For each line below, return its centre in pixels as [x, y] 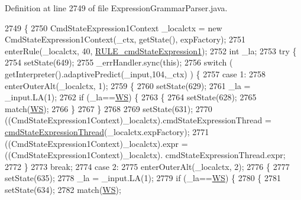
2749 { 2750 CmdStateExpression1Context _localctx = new [114, 27]
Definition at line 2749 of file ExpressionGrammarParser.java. [116, 8]
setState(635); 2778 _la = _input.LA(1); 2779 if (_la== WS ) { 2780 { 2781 [143, 178]
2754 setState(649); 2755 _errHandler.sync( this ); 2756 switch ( [119, 62]
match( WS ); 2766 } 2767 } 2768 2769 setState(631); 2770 [109, 108]
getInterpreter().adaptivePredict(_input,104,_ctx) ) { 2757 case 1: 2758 [135, 73]
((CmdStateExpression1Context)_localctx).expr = [96, 143]
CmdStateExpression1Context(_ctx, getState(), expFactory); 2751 [125, 39]
